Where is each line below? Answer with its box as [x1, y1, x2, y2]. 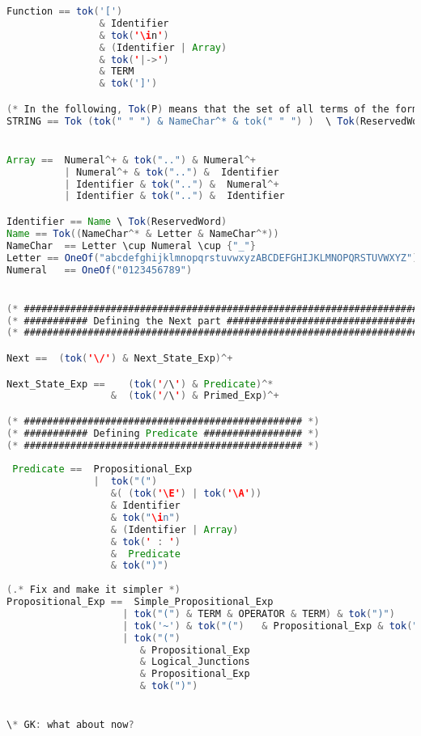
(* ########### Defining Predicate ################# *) [6, 427, 320, 439]
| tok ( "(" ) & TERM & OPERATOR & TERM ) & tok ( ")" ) [122, 607, 395, 620]
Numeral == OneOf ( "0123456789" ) [6, 264, 193, 276]
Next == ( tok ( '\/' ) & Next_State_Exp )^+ [6, 352, 233, 364]
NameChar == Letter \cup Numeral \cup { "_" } [6, 239, 256, 252]
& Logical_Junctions [139, 656, 250, 668]
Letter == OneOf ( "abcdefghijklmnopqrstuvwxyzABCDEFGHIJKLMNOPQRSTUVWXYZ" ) [6, 252, 419, 264]
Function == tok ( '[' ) [6, 6, 123, 17]
